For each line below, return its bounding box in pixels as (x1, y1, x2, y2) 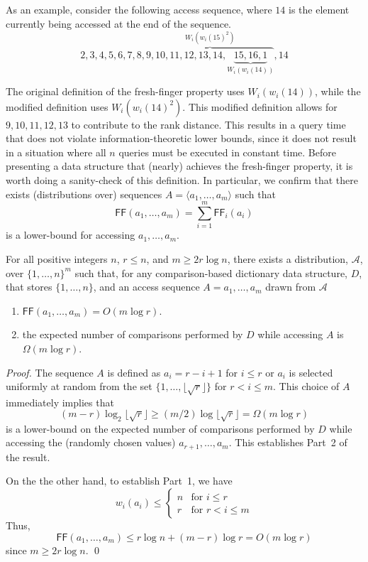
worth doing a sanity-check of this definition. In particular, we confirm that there (6, 173, 358, 188)
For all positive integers (6, 251, 108, 266)
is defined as (107, 364, 161, 379)
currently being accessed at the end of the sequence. (6, 16, 231, 31)
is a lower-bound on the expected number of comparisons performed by (6, 421, 315, 436)
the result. (6, 449, 50, 464)
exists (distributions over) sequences (6, 186, 162, 201)
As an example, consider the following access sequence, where (6, 2, 272, 16)
